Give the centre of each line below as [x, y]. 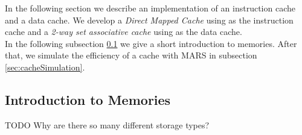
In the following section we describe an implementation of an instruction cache [150, 8]
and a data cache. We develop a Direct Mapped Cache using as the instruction [149, 20]
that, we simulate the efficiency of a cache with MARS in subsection [131, 55]
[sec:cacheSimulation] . [45, 67]
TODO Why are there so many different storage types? [107, 124]
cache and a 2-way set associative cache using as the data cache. [124, 32]
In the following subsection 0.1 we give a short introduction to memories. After [151, 43]
